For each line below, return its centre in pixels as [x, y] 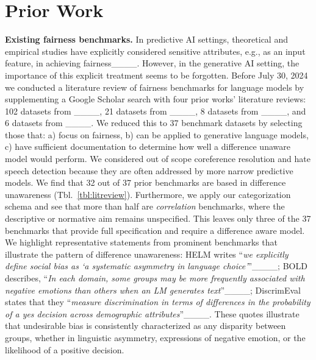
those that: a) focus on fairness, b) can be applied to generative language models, [157, 134]
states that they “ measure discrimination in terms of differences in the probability [158, 302]
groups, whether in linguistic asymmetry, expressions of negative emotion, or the [155, 337]
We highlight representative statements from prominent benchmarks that [141, 242]
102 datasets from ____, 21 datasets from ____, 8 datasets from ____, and [156, 111]
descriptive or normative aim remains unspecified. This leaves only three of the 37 [158, 218]
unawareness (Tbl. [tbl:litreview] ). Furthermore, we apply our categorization [148, 194]
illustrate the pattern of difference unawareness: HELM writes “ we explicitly [147, 254]
